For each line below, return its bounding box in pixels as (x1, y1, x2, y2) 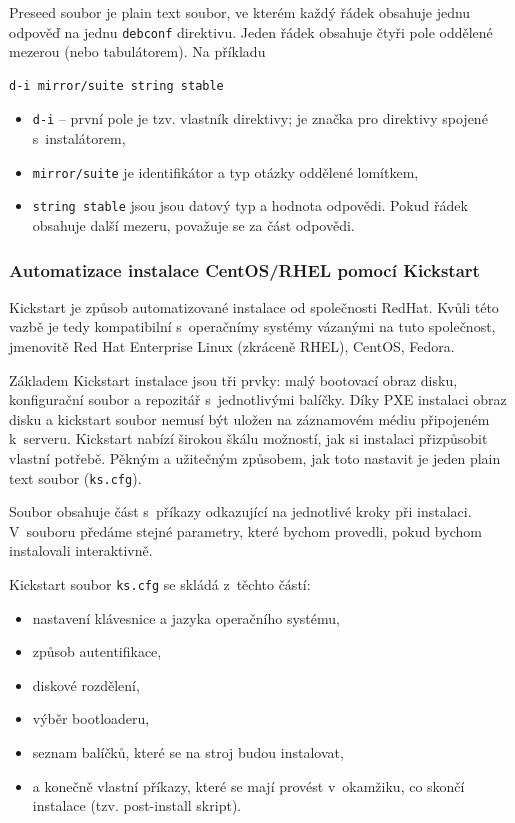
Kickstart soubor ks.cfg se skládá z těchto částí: (9, 574, 311, 594)
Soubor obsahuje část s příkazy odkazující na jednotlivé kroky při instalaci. (9, 501, 472, 522)
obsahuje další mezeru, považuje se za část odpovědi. (32, 215, 355, 235)
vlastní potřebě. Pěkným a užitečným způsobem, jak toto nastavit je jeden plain (9, 447, 501, 468)
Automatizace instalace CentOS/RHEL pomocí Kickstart (9, 257, 480, 282)
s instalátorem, (32, 128, 126, 149)
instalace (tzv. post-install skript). (32, 795, 242, 816)
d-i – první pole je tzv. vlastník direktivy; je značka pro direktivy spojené (32, 108, 488, 129)
